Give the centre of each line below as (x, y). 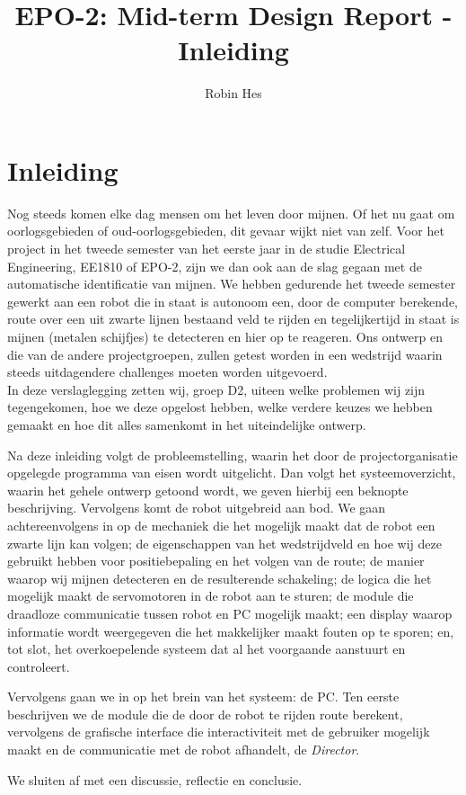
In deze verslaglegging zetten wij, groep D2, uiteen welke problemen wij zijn (216, 389)
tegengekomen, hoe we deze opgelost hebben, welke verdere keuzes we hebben (220, 407)
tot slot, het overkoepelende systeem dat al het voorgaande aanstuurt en (207, 649)
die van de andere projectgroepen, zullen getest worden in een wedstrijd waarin (225, 354)
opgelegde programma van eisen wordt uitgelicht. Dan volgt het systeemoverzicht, (232, 473)
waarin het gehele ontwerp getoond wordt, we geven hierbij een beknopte (208, 490)
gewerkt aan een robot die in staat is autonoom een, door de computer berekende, (233, 301)
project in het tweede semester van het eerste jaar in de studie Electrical (207, 249)
